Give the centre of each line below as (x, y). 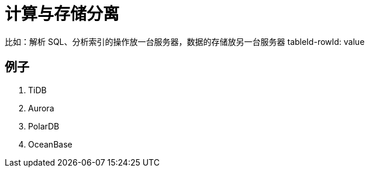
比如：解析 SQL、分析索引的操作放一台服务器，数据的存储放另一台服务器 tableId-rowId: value (185, 41)
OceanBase (50, 144)
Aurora (41, 108)
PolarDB (44, 126)
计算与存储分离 (62, 14)
